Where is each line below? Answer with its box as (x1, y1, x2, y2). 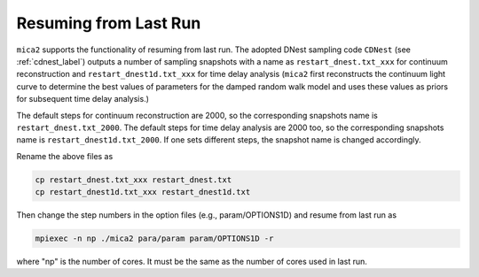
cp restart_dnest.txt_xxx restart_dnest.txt (35, 174, 232, 185)
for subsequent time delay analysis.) (16, 94, 150, 104)
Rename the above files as (16, 150, 114, 161)
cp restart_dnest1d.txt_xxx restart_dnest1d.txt (35, 187, 251, 197)
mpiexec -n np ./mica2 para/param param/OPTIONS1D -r (35, 234, 274, 243)
